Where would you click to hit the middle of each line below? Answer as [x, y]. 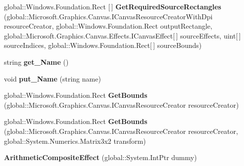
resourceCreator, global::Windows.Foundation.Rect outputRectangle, [108, 26]
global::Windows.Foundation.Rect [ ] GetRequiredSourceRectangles [113, 6]
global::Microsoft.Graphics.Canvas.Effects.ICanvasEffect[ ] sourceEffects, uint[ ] [122, 35]
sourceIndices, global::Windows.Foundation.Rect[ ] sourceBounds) [103, 45]
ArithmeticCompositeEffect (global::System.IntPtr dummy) [100, 157]
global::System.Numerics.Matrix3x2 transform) [75, 141]
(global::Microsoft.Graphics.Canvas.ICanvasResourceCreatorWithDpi [108, 16]
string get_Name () [36, 62]
